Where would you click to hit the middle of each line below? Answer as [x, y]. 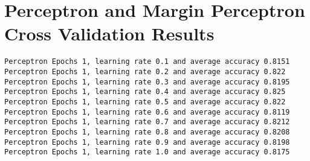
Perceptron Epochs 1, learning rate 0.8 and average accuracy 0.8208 [147, 132]
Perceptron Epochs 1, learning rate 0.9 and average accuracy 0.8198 [147, 142]
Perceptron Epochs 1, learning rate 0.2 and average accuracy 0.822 [145, 71]
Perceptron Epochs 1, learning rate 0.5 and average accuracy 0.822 [145, 102]
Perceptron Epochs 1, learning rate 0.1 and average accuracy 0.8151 [147, 62]
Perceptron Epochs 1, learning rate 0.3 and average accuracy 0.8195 [147, 82]
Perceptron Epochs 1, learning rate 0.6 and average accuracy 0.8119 [147, 112]
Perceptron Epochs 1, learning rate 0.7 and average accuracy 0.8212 [147, 122]
